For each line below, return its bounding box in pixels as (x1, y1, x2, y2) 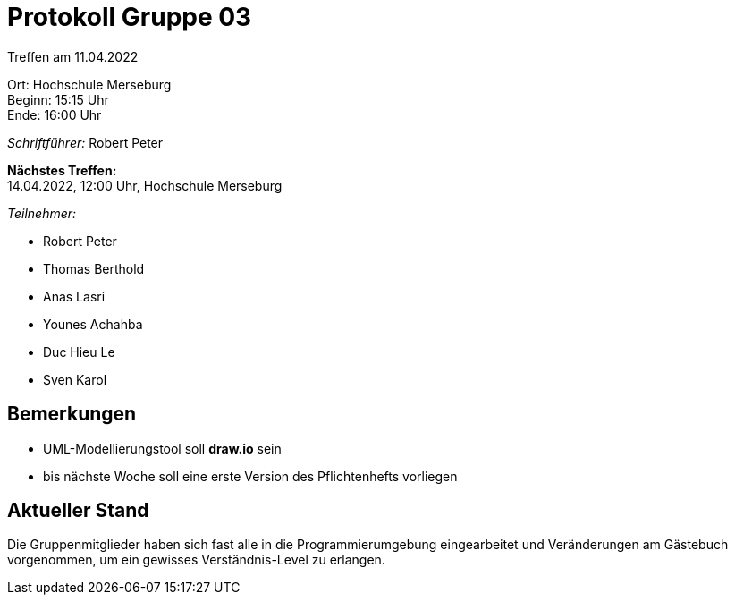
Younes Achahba (43, 316, 143, 332)
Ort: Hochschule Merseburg (7, 76, 172, 92)
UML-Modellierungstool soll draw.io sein (43, 440, 282, 456)
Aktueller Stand (7, 499, 149, 522)
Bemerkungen (7, 403, 137, 426)
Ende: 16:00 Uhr (7, 106, 102, 123)
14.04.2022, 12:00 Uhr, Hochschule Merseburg (7, 177, 283, 193)
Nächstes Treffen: (7, 162, 117, 178)
